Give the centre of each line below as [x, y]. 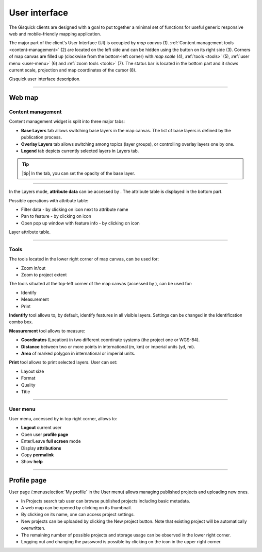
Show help [32, 462]
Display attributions [41, 448]
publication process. [41, 137]
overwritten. [33, 528]
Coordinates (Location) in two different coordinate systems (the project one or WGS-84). [110, 340]
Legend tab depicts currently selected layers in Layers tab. [80, 151]
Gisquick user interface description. [45, 79]
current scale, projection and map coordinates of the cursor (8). [73, 70]
